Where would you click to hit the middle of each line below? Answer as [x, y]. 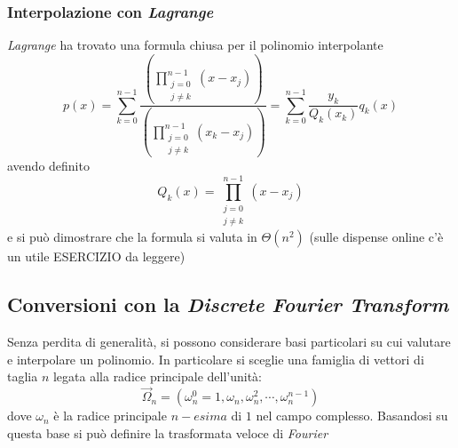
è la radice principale [110, 416]
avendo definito [48, 166]
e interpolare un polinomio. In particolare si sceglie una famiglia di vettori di [216, 359]
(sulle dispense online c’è [376, 237]
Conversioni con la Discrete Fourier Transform [228, 304]
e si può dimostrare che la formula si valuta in [132, 237]
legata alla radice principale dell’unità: [157, 376]
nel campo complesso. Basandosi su [352, 416]
